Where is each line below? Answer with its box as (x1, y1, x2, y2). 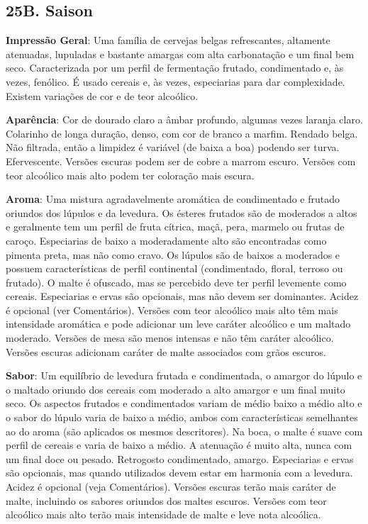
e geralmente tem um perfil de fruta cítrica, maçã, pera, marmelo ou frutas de (6, 219, 345, 234)
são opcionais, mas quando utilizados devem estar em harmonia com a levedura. (6, 465, 353, 480)
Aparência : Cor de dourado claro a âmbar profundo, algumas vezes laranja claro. (6, 112, 363, 127)
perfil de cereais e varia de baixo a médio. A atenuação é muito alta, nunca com (6, 437, 352, 452)
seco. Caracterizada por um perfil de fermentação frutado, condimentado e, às (6, 60, 344, 75)
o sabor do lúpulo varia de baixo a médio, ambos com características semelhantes (6, 410, 358, 425)
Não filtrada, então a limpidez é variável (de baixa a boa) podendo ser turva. (6, 140, 340, 155)
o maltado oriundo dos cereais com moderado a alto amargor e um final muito (6, 381, 345, 396)
